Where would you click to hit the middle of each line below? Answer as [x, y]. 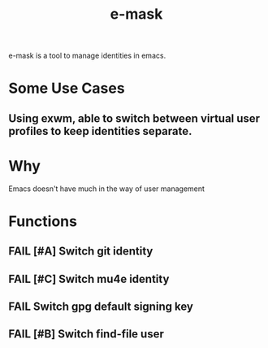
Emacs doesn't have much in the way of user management [107, 189]
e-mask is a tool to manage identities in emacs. [87, 56]
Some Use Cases [67, 88]
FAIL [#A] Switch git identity [81, 252]
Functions [43, 221]
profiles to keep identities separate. [100, 131]
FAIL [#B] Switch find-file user [86, 334]
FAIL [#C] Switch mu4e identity [89, 278]
